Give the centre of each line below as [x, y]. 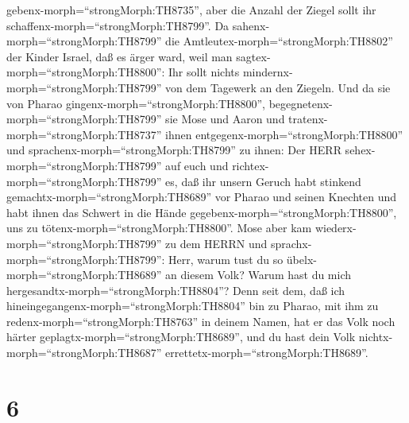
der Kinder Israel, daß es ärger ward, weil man [120, 56]
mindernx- [268, 72]
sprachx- [291, 243]
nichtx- [376, 337]
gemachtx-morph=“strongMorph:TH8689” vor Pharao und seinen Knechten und [201, 197]
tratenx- [308, 119]
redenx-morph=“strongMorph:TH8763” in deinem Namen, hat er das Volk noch [201, 321]
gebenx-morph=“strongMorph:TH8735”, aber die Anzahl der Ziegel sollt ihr [191, 10]
